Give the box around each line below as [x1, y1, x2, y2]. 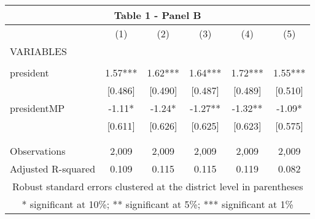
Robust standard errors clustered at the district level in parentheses [12, 179, 303, 193]
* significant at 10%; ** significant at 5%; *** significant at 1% [21, 197, 294, 211]
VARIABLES [10, 44, 67, 58]
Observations [10, 144, 66, 158]
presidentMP [10, 101, 65, 115]
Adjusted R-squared [10, 161, 96, 176]
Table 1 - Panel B [114, 8, 201, 22]
